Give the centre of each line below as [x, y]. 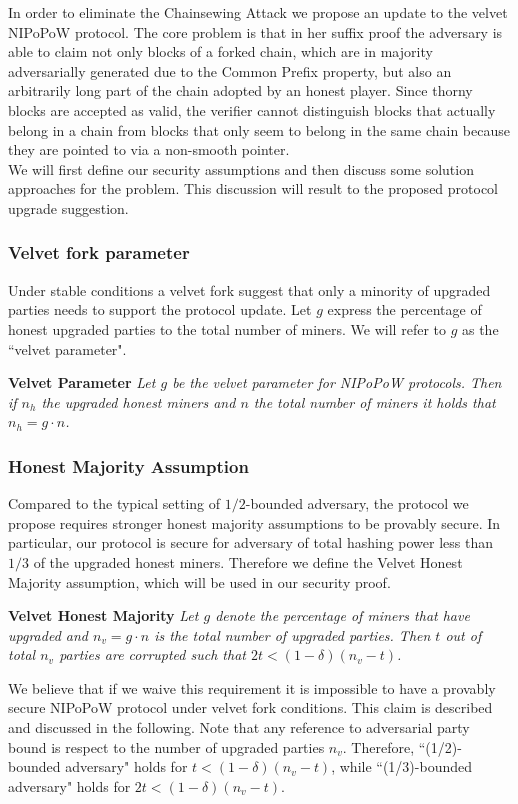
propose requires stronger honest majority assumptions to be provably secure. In [254, 522]
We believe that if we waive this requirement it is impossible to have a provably [252, 687]
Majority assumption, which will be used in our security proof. [199, 581]
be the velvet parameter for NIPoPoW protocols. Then [337, 382]
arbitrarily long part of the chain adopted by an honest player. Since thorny [240, 90]
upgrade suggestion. [68, 207]
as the [480, 328]
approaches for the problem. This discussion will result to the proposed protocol [253, 188]
